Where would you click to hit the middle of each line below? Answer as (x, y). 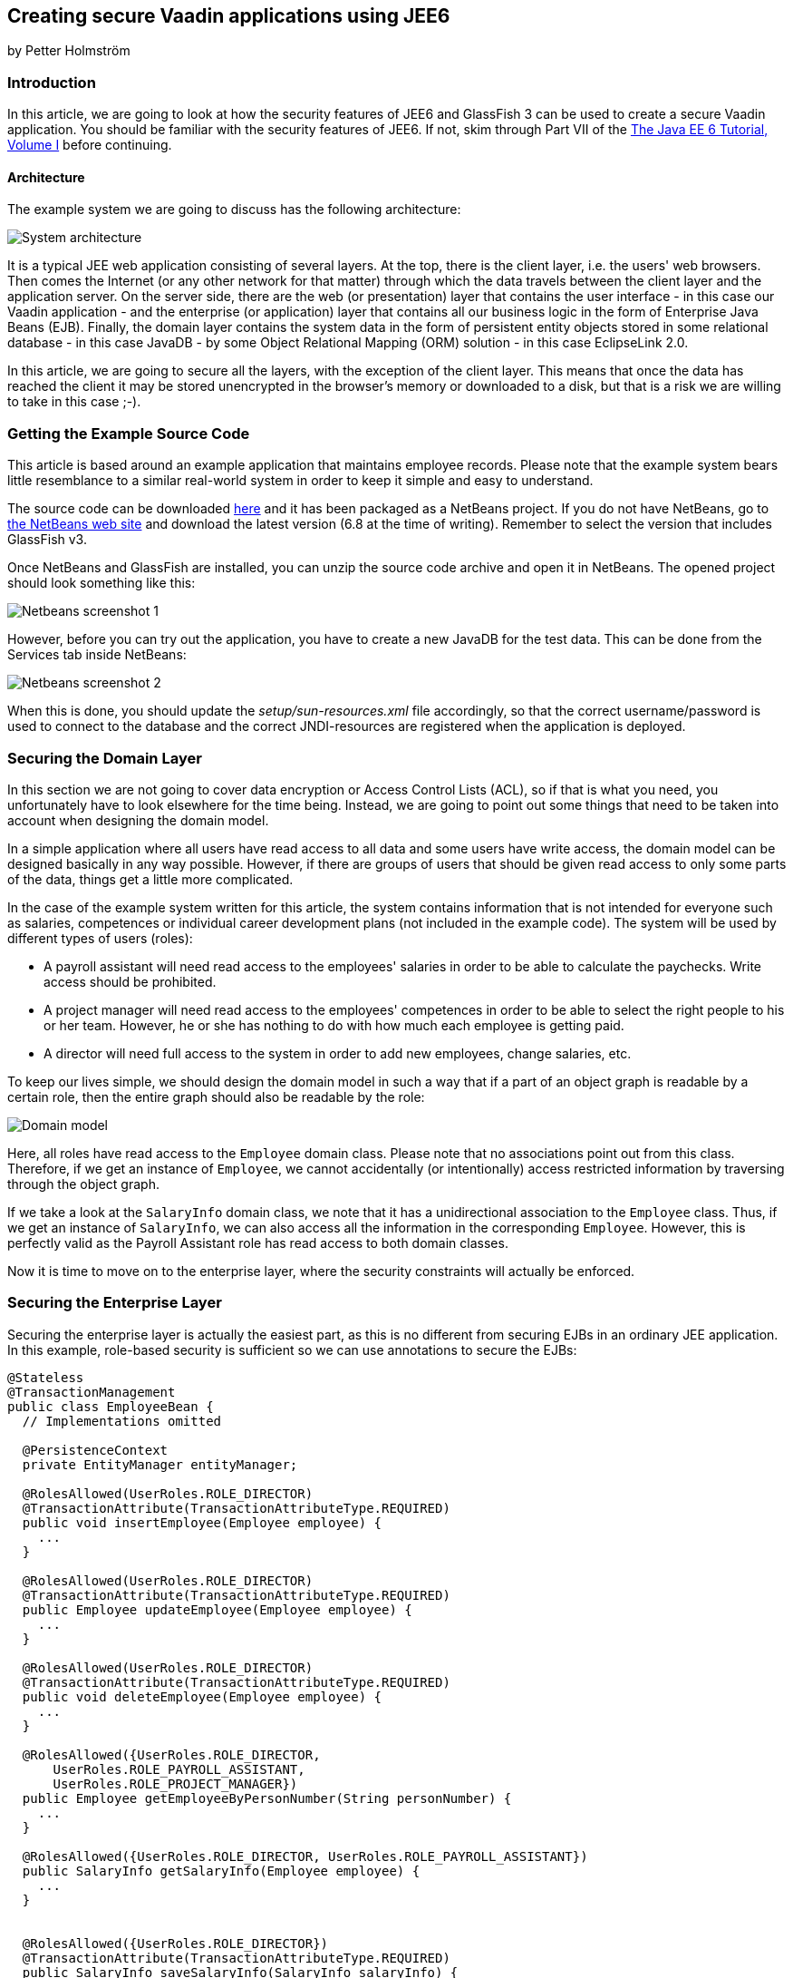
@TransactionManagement (92, 1392)
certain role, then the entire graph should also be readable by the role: (216, 1096)
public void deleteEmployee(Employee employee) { (202, 1696)
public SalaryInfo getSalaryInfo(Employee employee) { (221, 1871)
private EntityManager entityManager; (160, 1464)
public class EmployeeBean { (111, 1406)
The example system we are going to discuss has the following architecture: (234, 209)
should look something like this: (102, 583)
